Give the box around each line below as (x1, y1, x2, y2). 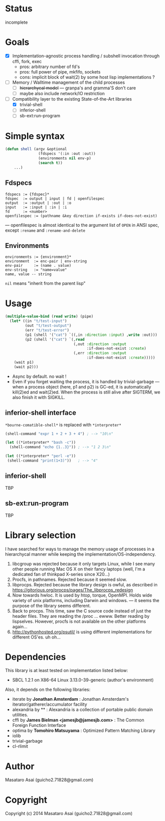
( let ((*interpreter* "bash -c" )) (5, 440, 76, 445)
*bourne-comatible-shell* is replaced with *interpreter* (5, 422, 122, 428)
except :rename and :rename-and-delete (5, 227, 86, 233)
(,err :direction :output (73, 351, 127, 356)
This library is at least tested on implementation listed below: (5, 668, 128, 674)
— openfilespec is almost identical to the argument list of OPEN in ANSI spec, (5, 222, 159, 228)
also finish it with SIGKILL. (12, 394, 66, 400)
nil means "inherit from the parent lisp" (5, 281, 86, 286)
